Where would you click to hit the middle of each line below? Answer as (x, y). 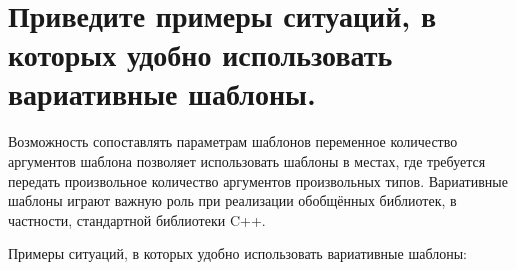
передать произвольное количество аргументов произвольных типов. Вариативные (258, 180)
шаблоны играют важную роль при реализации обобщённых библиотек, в (232, 200)
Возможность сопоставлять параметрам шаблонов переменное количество (233, 141)
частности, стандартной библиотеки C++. (137, 219)
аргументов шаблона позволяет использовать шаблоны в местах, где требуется (247, 160)
